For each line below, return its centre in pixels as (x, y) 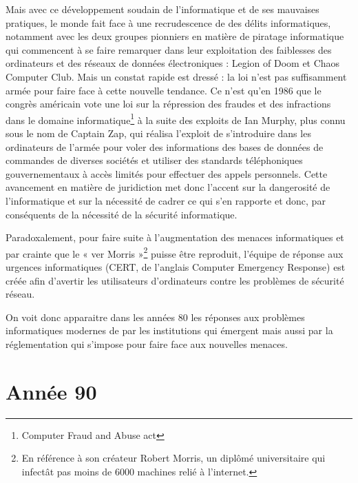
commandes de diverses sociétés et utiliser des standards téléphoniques (154, 160)
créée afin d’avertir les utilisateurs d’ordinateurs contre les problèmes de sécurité (175, 280)
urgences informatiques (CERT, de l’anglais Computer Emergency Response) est (176, 267)
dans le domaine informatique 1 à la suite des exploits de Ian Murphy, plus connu (176, 119)
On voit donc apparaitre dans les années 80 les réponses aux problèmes (155, 317)
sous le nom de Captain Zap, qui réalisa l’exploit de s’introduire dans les (158, 133)
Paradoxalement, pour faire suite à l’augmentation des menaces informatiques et (175, 237)
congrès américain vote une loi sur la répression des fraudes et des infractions (168, 104)
